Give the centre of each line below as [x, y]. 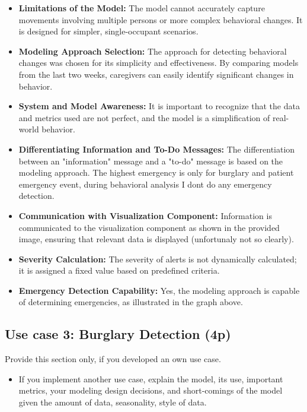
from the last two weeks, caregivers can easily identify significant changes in [156, 74]
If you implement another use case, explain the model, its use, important [151, 378]
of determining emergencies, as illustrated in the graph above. [131, 302]
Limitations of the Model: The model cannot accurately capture [142, 8]
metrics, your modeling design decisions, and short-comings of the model [151, 390]
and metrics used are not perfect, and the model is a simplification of [144, 117]
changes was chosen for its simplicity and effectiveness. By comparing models [159, 63]
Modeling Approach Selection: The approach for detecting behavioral [153, 51]
